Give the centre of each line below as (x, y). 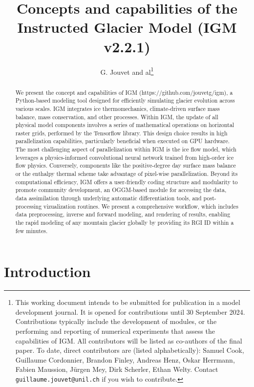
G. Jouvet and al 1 (127, 71)
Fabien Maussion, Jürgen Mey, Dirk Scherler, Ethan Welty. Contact (117, 369)
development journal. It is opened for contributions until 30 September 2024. (130, 312)
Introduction (47, 271)
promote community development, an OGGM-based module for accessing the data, (121, 190)
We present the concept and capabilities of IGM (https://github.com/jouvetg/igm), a (124, 92)
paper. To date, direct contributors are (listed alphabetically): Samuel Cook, (130, 350)
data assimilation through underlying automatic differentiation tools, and (108, 198)
